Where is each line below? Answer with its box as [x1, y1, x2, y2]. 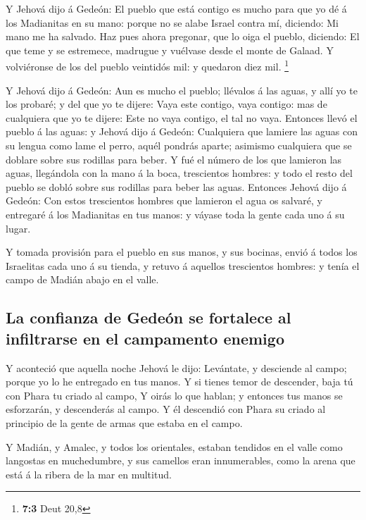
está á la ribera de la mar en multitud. [6, 466, 172, 481]
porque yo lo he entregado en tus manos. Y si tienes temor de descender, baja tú [6, 374, 353, 389]
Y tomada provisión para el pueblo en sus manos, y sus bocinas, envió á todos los [6, 244, 358, 259]
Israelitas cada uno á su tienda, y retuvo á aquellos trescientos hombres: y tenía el [6, 258, 360, 273]
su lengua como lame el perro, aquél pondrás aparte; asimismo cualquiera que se [6, 138, 352, 152]
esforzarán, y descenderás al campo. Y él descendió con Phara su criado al [6, 402, 326, 416]
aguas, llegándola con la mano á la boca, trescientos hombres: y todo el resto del [6, 166, 353, 180]
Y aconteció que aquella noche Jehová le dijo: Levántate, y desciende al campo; [6, 360, 347, 375]
